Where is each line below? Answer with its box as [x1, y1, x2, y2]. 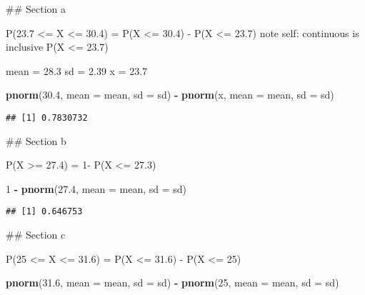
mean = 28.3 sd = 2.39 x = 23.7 [6, 63, 148, 78]
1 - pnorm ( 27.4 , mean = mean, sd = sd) [6, 181, 187, 196]
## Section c [6, 227, 66, 242]
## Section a [6, 1, 66, 16]
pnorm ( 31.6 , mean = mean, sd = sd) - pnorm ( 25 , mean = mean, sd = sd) [6, 275, 339, 290]
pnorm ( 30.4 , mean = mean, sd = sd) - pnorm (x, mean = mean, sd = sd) [6, 87, 334, 102]
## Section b [6, 133, 66, 148]
